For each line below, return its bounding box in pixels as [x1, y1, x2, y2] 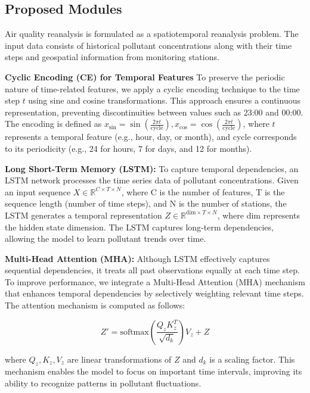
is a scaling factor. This [209, 353, 295, 365]
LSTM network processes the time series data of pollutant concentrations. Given [5, 174, 299, 186]
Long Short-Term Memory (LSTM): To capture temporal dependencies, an [5, 162, 299, 174]
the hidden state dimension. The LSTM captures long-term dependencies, [5, 220, 274, 233]
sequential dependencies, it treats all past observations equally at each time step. [5, 264, 300, 276]
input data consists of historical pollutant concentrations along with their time [5, 39, 292, 51]
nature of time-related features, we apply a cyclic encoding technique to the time [5, 82, 300, 95]
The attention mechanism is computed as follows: [5, 299, 185, 311]
